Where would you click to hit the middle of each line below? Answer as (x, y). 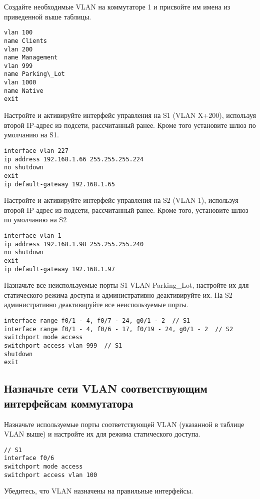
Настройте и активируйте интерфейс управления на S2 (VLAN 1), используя (121, 200)
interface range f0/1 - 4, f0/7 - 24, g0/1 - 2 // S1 (97, 321)
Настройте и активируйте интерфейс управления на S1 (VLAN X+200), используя (130, 115)
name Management (31, 58)
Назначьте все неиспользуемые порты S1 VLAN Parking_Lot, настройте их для (126, 285)
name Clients (25, 41)
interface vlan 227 (36, 151)
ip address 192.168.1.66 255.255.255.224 (74, 159)
